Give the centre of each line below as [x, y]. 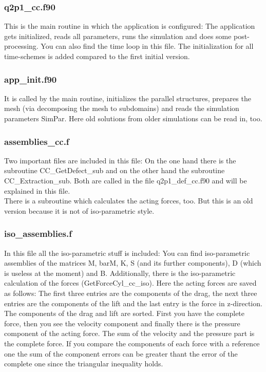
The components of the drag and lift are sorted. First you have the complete [125, 313]
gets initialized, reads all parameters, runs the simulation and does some [118, 36]
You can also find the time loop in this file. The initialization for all [147, 46]
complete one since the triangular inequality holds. [84, 364]
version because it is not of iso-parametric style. [79, 210]
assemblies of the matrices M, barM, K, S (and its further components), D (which [133, 263]
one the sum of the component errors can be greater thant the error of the [121, 353]
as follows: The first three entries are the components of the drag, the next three [131, 293]
